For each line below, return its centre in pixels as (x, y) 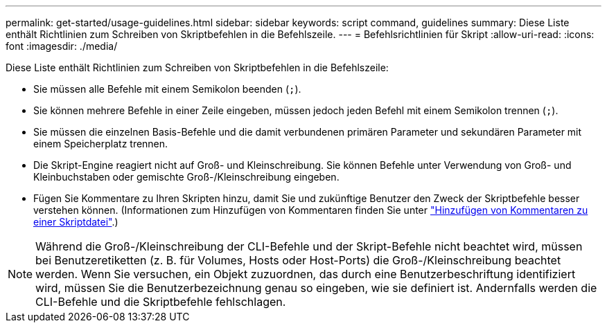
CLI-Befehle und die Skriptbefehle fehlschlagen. (161, 302)
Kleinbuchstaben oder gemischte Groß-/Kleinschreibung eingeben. (186, 177)
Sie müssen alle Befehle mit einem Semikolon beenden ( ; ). (167, 89)
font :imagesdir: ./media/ (62, 46)
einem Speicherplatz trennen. (101, 144)
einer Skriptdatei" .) (76, 222)
